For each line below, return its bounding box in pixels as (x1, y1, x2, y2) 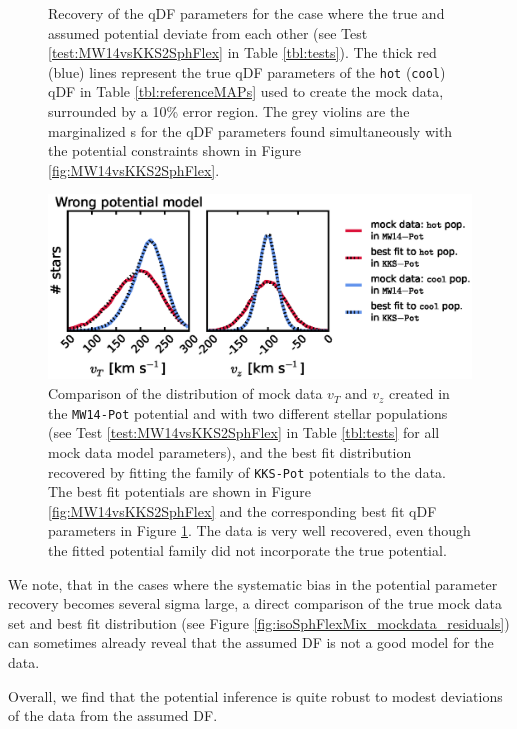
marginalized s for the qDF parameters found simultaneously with (48, 120, 453, 141)
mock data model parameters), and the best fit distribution (48, 441, 412, 462)
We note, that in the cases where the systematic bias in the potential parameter (8, 573, 498, 594)
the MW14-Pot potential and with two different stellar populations (48, 402, 448, 423)
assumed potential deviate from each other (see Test (48, 22, 368, 43)
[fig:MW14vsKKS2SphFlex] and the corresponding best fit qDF (48, 500, 437, 521)
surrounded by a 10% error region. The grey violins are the (48, 101, 410, 122)
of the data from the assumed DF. (8, 705, 218, 726)
